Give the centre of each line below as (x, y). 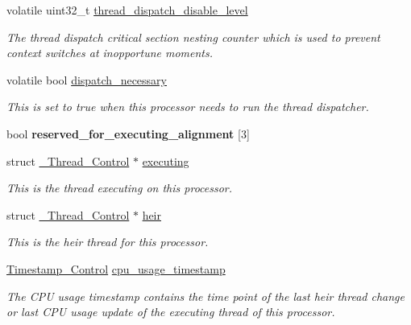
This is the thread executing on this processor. (120, 188)
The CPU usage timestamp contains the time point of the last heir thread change (206, 296)
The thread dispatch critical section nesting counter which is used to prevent (193, 37)
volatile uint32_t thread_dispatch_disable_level (127, 10)
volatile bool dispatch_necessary (87, 79)
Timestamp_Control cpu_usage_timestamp (116, 268)
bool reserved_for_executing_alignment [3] (128, 133)
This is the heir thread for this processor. (108, 242)
